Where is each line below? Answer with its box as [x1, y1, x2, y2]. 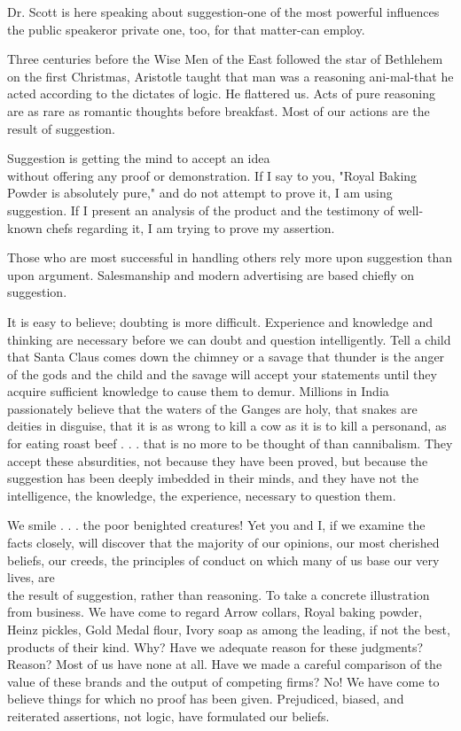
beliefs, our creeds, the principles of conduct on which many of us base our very [7, 550, 440, 569]
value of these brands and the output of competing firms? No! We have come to [7, 672, 440, 690]
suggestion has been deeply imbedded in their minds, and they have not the [7, 469, 418, 487]
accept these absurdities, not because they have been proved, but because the [7, 451, 428, 470]
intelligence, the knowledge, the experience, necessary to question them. [7, 486, 396, 504]
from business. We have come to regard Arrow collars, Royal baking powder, [7, 603, 423, 621]
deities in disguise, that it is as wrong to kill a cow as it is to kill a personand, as [7, 416, 447, 435]
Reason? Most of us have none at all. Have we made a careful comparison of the [7, 655, 442, 673]
